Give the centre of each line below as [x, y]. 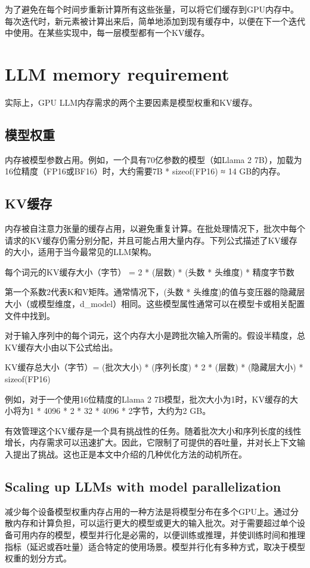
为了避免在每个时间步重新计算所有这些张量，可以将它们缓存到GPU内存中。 [152, 9]
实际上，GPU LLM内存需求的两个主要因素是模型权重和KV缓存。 [131, 102]
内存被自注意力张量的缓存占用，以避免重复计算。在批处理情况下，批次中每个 [155, 228]
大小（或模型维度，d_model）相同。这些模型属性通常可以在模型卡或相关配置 [155, 304]
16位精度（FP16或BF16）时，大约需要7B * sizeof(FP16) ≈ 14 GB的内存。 [145, 171]
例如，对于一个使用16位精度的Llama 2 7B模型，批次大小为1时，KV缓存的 [147, 399]
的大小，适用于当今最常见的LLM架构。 [81, 252]
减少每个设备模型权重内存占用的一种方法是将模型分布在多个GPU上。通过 [148, 511]
